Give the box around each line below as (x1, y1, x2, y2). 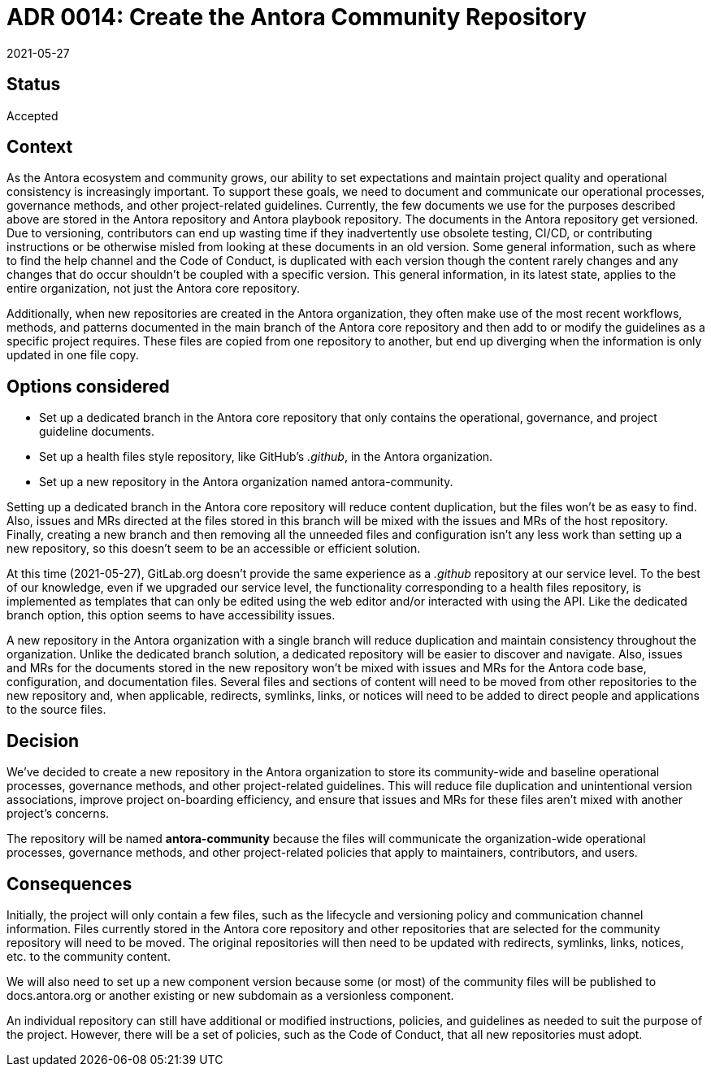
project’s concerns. (7, 806, 110, 821)
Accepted (7, 108, 59, 123)
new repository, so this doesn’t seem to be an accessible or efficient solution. (7, 541, 421, 556)
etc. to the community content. (7, 949, 171, 963)
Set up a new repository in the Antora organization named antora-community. (39, 475, 453, 489)
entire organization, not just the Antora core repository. (7, 281, 300, 296)
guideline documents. (39, 424, 154, 439)
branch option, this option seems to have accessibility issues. (7, 608, 336, 623)
